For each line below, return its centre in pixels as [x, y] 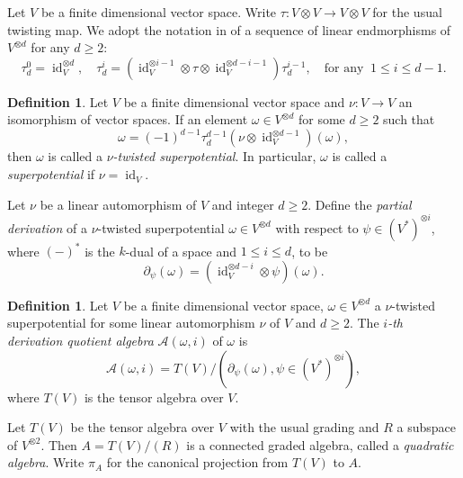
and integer [243, 204]
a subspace [426, 427]
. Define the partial [360, 204]
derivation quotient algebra [80, 341]
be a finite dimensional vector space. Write [159, 12]
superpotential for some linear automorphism [131, 323]
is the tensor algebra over [154, 397]
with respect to [317, 227]
